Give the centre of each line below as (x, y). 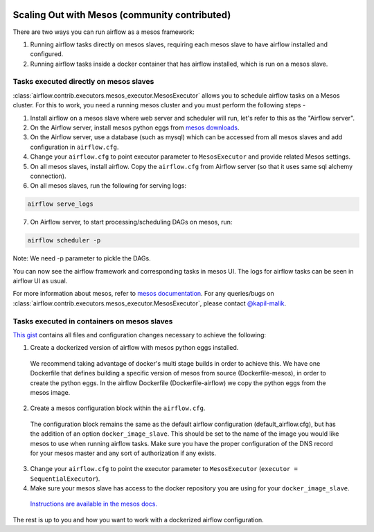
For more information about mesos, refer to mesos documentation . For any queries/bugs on (143, 294)
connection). (48, 176)
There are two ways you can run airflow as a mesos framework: (104, 32)
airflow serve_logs (60, 204)
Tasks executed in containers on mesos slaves (93, 321)
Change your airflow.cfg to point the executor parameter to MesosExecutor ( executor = (164, 469)
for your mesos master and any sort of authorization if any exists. (123, 453)
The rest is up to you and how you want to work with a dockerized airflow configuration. (138, 520)
